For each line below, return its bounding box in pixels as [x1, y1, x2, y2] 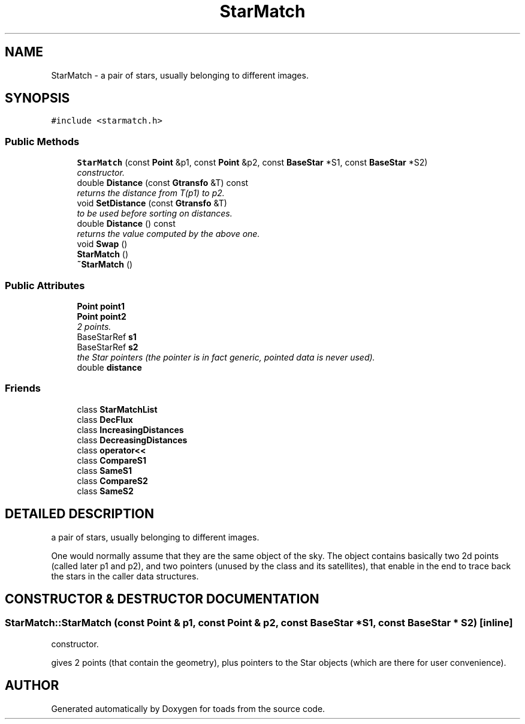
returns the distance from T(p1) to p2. [77, 188, 225, 199]
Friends [5, 382, 41, 395]
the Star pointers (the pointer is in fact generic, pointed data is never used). [77, 352, 375, 362]
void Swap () [77, 239, 128, 250]
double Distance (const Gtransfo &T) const [77, 178, 249, 188]
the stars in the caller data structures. [51, 570, 199, 581]
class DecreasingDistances [77, 434, 188, 445]
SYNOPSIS [5, 91, 70, 106]
